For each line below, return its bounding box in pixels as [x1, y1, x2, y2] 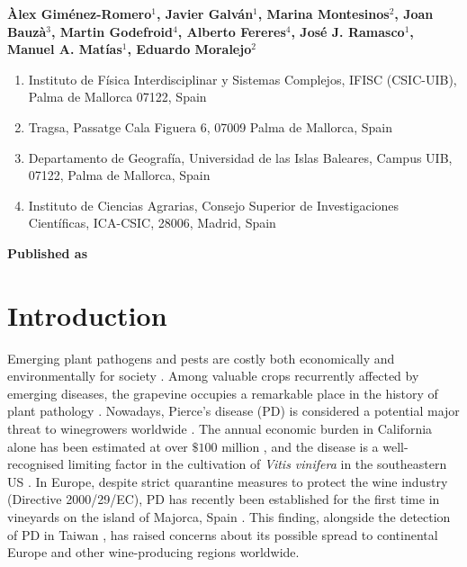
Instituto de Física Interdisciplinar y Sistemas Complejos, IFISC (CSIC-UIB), [28, 69, 457, 88]
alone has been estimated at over [7, 436, 188, 455]
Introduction [7, 296, 167, 333]
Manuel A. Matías [7, 40, 122, 58]
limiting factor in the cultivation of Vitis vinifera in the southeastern [67, 454, 447, 473]
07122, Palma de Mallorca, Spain [28, 166, 211, 184]
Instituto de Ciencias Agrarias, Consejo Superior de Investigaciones [28, 195, 400, 214]
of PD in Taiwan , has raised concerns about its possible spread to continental [7, 525, 438, 544]
